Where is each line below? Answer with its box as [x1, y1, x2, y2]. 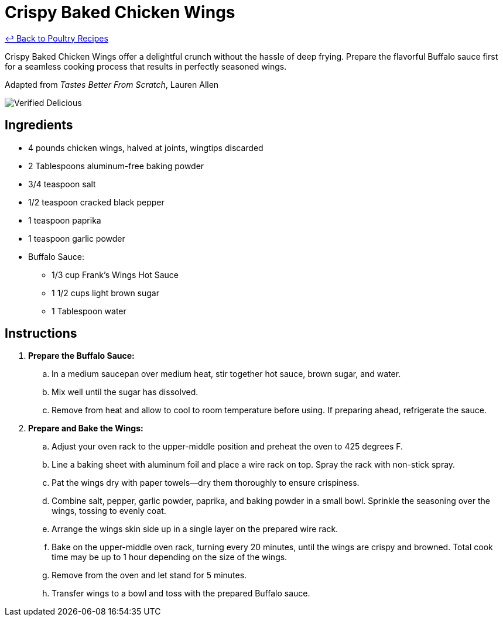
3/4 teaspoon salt [28, 179, 96, 189]
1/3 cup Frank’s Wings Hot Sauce [52, 269, 179, 280]
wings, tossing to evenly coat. [52, 506, 166, 516]
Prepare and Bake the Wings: [28, 423, 143, 434]
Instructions [5, 326, 77, 341]
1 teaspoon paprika [28, 215, 101, 225]
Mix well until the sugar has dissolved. [52, 387, 199, 397]
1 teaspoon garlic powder [28, 233, 125, 243]
